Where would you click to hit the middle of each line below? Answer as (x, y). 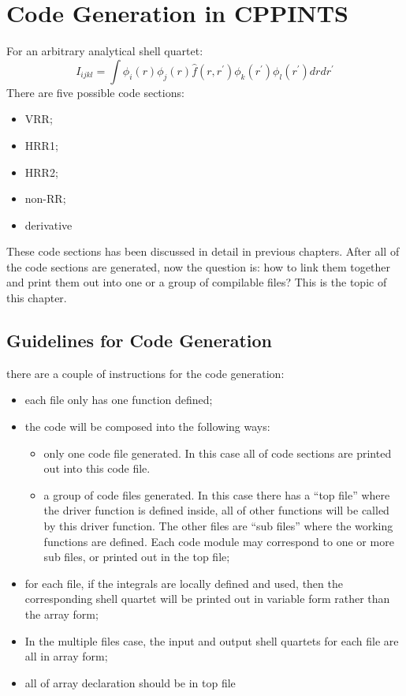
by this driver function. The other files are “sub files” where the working (218, 526)
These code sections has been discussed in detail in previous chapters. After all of (203, 251)
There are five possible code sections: (95, 92)
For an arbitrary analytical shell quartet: (105, 51)
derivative (48, 225)
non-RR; (45, 198)
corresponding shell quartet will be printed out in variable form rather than (207, 599)
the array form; (61, 614)
